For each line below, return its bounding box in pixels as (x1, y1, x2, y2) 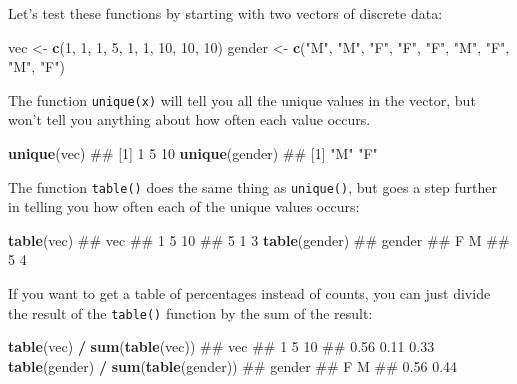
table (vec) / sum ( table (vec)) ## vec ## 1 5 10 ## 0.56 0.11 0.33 (8, 336, 435, 357)
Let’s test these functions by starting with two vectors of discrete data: (8, 3, 443, 23)
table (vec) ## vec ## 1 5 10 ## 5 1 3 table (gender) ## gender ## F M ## (8, 229, 510, 250)
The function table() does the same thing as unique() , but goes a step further (8, 176, 497, 197)
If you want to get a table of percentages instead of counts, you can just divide (8, 283, 491, 304)
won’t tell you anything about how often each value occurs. (8, 109, 371, 130)
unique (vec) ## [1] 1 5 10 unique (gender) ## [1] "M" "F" (8, 143, 378, 164)
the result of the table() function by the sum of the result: (8, 302, 373, 323)
